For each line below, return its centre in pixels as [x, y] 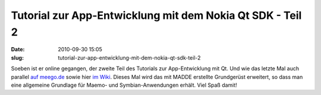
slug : [17, 58]
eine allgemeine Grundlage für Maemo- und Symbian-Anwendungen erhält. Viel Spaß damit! [124, 85]
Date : [18, 50]
